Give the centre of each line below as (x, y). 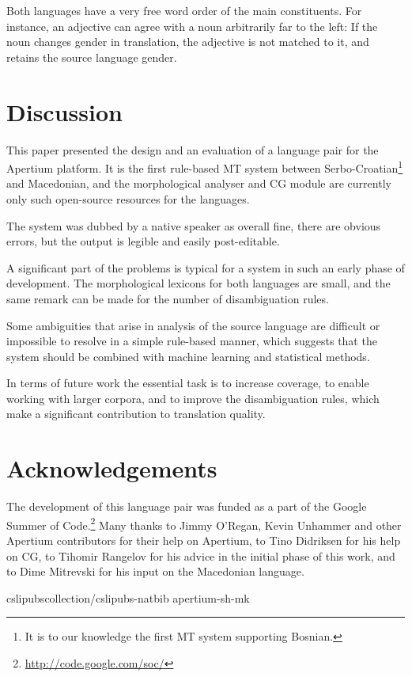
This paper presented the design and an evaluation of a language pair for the (193, 149)
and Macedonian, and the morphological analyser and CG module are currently (199, 183)
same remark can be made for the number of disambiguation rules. (168, 298)
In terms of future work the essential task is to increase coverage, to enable (188, 383)
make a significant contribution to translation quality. (136, 414)
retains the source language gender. (92, 57)
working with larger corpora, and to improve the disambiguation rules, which (193, 398)
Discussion (64, 111)
